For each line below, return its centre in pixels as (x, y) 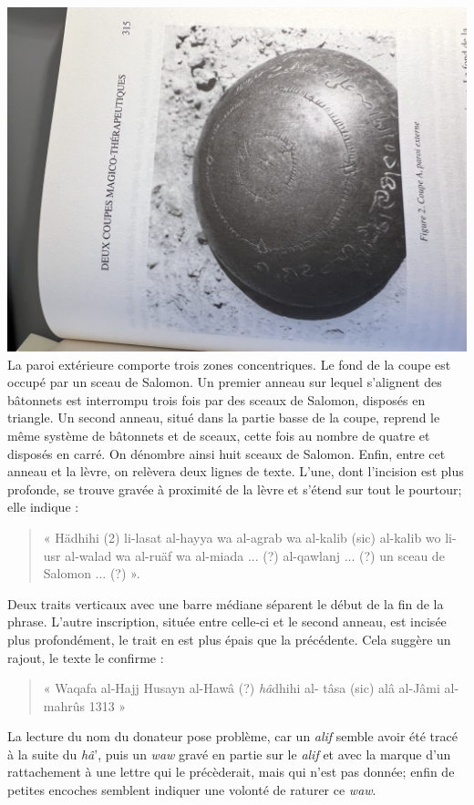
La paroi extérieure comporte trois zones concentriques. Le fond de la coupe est (229, 364)
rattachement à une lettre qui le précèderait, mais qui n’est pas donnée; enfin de (231, 772)
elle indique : (43, 507)
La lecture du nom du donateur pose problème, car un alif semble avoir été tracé (232, 736)
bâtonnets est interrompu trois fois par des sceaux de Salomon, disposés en (216, 399)
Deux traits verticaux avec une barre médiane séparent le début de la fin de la (226, 603)
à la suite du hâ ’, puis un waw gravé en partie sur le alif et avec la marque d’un (229, 754)
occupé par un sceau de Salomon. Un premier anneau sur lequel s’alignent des (225, 382)
